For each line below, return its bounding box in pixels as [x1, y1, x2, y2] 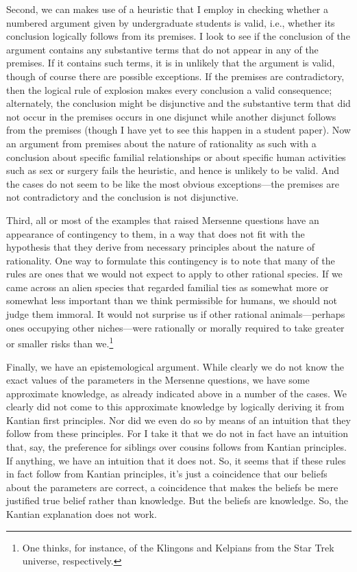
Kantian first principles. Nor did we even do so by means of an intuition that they [6, 412, 351, 427]
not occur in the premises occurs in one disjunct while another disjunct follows [6, 109, 336, 123]
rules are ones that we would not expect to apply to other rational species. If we [6, 266, 343, 281]
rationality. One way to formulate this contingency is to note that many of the [6, 253, 335, 267]
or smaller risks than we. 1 [6, 334, 114, 350]
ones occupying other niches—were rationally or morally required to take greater [6, 320, 345, 334]
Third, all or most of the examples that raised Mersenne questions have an [6, 212, 319, 227]
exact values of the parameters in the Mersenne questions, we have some [6, 373, 310, 387]
